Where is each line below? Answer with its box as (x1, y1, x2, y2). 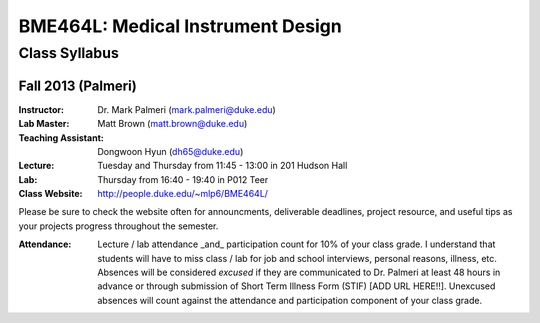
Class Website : (18, 188, 83, 200)
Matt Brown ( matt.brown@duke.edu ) (97, 118, 248, 130)
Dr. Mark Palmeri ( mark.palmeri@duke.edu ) (97, 103, 277, 115)
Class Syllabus (18, 44, 119, 62)
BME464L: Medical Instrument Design (18, 15, 342, 37)
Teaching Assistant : (18, 131, 104, 144)
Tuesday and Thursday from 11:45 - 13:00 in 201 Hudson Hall (97, 160, 348, 172)
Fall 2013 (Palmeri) (18, 77, 137, 94)
